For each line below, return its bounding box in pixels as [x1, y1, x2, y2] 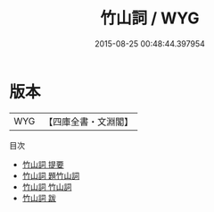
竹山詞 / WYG [100, 8, 200, 29]
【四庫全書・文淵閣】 [44, 115, 134, 128]
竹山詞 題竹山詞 [21, 170, 80, 181]
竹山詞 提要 [21, 158, 64, 170]
